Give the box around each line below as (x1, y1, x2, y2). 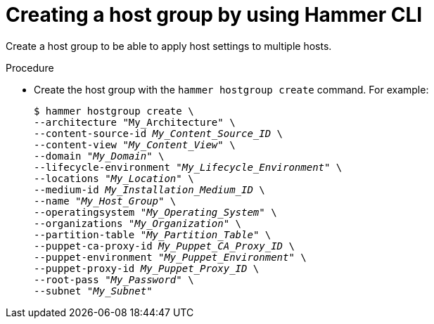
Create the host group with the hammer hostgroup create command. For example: (34, 83, 429, 96)
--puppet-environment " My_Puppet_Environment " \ (34, 251, 307, 263)
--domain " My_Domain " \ (34, 150, 165, 162)
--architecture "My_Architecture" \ (34, 116, 236, 128)
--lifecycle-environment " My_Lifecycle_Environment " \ (34, 161, 343, 173)
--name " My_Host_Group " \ (34, 195, 177, 207)
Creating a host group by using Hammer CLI (6, 3, 423, 27)
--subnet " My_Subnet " (34, 285, 153, 297)
